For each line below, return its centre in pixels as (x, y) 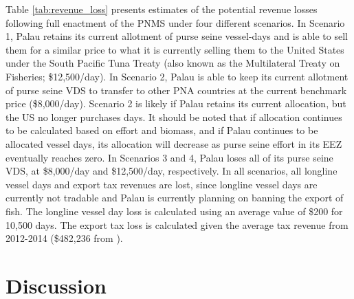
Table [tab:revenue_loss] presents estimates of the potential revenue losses (162, 9)
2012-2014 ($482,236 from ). (64, 238)
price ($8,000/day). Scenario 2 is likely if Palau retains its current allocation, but (176, 103)
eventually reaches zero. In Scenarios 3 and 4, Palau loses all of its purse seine (169, 157)
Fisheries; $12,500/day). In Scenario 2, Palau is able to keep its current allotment (177, 76)
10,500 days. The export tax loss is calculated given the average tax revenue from (177, 224)
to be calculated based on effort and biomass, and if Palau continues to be (162, 130)
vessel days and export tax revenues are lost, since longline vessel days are (162, 184)
